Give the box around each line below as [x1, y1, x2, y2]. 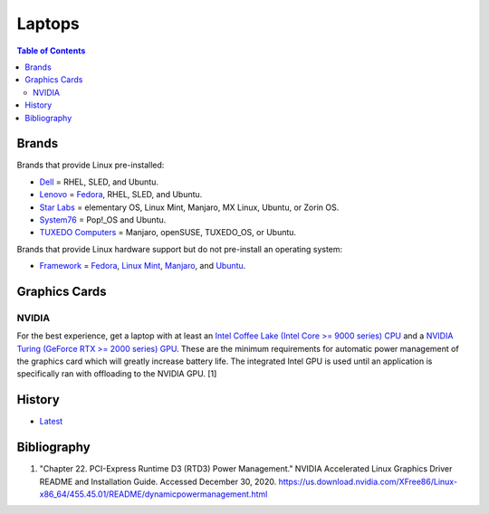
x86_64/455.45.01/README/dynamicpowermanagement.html [39, 489, 268, 500]
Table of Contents [16, 45, 86, 56]
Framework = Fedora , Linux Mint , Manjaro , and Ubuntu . [39, 261, 246, 271]
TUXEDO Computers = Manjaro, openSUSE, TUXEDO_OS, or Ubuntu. [39, 227, 297, 238]
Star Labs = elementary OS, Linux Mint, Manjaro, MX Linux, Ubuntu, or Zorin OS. [39, 202, 340, 213]
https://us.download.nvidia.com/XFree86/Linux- [278, 476, 457, 487]
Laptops [16, 14, 81, 33]
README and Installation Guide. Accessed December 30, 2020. [39, 476, 277, 487]
